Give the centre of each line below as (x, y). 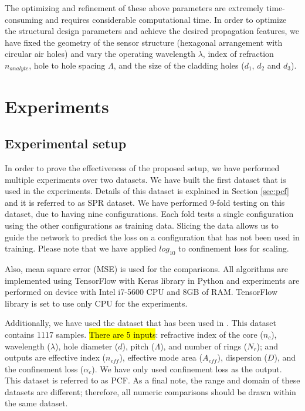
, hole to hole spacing (67, 65)
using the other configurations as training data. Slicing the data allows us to (142, 225)
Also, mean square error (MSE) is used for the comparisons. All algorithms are (146, 268)
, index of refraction (238, 54)
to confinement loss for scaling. (234, 248)
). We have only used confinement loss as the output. (187, 368)
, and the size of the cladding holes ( (179, 65)
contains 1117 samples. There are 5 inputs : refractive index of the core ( (134, 334)
